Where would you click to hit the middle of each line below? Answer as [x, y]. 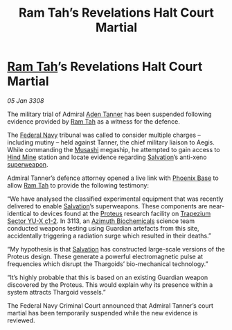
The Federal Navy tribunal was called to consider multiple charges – [104, 135]
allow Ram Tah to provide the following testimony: [78, 185]
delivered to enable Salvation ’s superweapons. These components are [107, 206]
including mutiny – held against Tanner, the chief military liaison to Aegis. [111, 142]
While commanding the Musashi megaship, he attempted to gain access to [114, 149]
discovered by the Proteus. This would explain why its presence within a [110, 284]
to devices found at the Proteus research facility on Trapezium [122, 213]
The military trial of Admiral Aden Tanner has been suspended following [110, 114]
